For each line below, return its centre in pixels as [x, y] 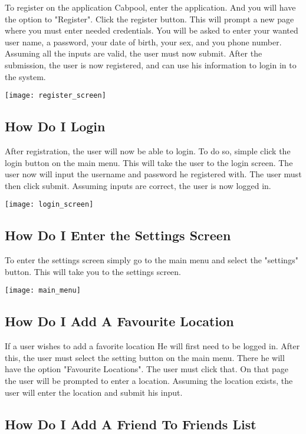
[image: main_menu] [43, 291]
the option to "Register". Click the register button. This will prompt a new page [149, 19]
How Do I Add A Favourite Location [119, 321]
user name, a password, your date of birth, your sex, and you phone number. [143, 42]
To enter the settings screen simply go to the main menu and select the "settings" [152, 260]
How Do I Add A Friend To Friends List [131, 424]
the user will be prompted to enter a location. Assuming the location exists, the [149, 381]
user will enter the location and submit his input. [94, 392]
